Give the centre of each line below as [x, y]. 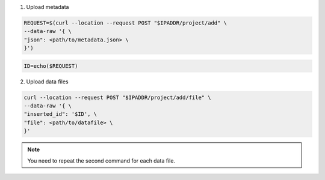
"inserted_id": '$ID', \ [60, 114]
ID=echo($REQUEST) [51, 66]
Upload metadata [48, 7]
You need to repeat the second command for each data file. [101, 160]
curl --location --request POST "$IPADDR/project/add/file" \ [117, 97]
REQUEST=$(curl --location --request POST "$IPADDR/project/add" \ [125, 23]
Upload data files [47, 82]
